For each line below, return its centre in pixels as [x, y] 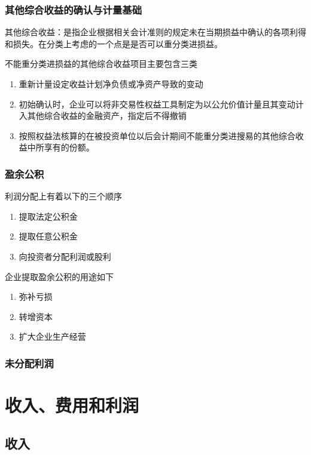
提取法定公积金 [48, 216]
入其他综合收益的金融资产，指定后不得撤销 [103, 116]
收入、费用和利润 [72, 405]
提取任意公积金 [48, 236]
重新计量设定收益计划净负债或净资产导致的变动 [111, 84]
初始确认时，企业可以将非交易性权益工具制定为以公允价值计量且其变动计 [161, 104]
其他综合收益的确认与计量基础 [74, 9]
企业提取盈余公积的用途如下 [59, 276]
